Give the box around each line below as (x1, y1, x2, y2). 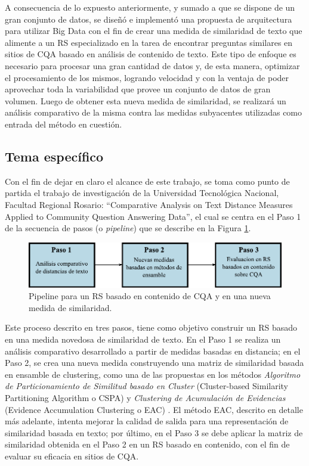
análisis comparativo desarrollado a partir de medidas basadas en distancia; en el (5, 344, 301, 357)
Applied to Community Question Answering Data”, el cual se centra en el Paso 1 (5, 210, 301, 222)
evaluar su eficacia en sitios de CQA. (5, 449, 139, 462)
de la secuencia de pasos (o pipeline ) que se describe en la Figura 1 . (5, 222, 251, 234)
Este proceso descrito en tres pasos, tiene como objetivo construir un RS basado (5, 321, 297, 334)
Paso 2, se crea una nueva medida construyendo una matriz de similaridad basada (5, 356, 304, 369)
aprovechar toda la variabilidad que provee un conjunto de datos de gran (5, 83, 271, 95)
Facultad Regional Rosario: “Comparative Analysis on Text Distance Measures (5, 198, 293, 210)
